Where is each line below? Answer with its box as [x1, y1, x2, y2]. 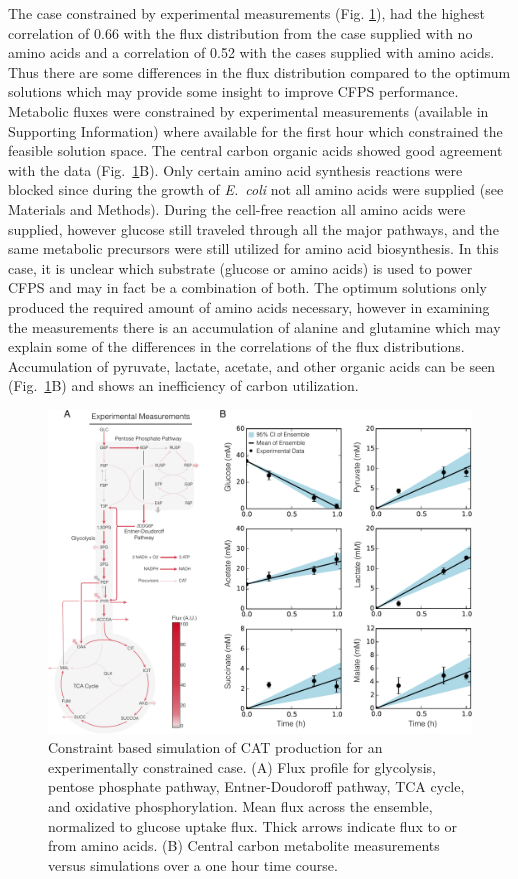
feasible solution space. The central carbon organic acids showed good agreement [8, 140, 503, 161]
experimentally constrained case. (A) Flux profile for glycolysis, [48, 756, 437, 777]
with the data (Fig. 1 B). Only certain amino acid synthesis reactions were [8, 159, 463, 180]
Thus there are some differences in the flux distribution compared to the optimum [8, 61, 511, 82]
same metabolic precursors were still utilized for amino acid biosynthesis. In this [8, 238, 499, 259]
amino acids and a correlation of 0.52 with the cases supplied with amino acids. [8, 42, 495, 63]
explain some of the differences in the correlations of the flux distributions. [8, 336, 465, 357]
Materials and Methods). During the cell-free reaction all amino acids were [8, 198, 466, 219]
